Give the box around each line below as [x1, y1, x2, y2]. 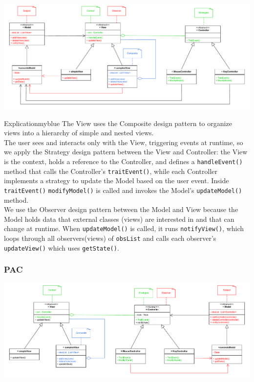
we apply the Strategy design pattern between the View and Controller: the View [4, 147, 248, 157]
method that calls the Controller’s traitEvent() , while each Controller [4, 166, 217, 176]
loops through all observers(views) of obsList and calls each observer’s [4, 233, 216, 243]
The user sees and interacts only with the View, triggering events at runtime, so [4, 137, 243, 147]
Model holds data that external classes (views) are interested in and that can [4, 213, 234, 224]
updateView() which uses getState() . [4, 242, 119, 253]
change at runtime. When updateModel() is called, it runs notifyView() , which [4, 223, 244, 233]
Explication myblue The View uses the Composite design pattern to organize [4, 118, 232, 128]
